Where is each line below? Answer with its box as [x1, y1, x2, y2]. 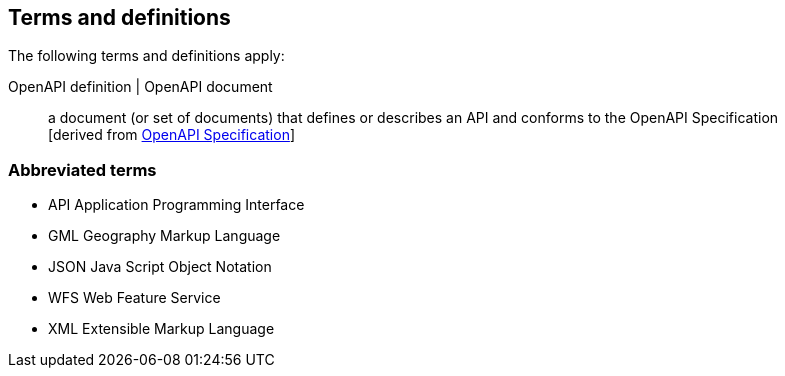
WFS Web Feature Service [48, 289, 221, 307]
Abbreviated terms [8, 159, 157, 180]
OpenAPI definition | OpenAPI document [8, 78, 273, 96]
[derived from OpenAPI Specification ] [48, 126, 296, 144]
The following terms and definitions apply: [8, 47, 285, 65]
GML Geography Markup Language [48, 227, 281, 245]
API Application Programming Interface [48, 196, 305, 214]
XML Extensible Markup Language [48, 320, 275, 338]
